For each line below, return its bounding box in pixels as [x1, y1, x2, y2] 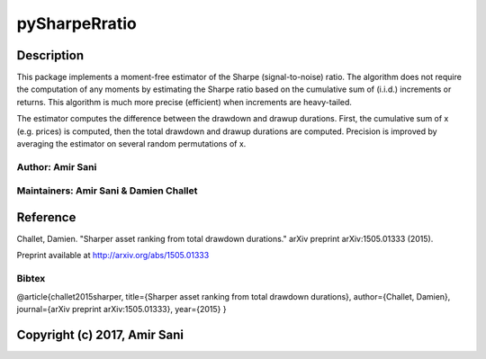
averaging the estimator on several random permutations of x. [16, 139, 247, 149]
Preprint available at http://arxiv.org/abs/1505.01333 [16, 250, 210, 261]
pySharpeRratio [16, 13, 137, 33]
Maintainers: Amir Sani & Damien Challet [16, 184, 198, 197]
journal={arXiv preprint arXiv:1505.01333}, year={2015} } [16, 303, 227, 314]
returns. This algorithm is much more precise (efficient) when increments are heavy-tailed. [16, 96, 353, 107]
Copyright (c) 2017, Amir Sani [16, 327, 184, 342]
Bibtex [16, 273, 46, 285]
